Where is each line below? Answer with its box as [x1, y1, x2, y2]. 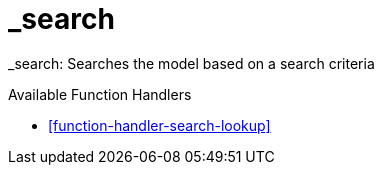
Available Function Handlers [8, 85, 192, 103]
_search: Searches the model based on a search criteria [8, 54, 375, 72]
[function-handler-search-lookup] [48, 116, 271, 134]
